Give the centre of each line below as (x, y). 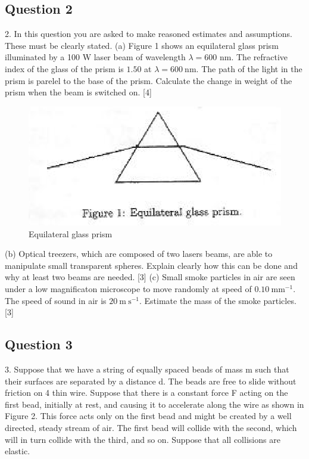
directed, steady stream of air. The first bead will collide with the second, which (151, 427)
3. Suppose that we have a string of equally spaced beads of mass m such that (147, 369)
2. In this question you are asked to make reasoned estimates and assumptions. (149, 34)
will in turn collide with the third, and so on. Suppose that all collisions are (143, 439)
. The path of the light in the (249, 68)
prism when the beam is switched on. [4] (78, 92)
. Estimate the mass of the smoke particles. (218, 300)
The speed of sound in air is (56, 300)
